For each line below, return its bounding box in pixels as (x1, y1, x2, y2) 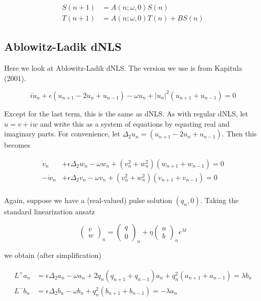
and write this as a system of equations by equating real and (40, 118, 230, 129)
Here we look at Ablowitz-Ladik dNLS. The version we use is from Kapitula (4, 63, 243, 73)
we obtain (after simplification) (4, 250, 101, 260)
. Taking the (200, 194, 239, 205)
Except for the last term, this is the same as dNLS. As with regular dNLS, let (4, 108, 248, 118)
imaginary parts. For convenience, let (4, 128, 120, 139)
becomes (4, 139, 31, 150)
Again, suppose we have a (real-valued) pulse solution (4, 194, 172, 205)
